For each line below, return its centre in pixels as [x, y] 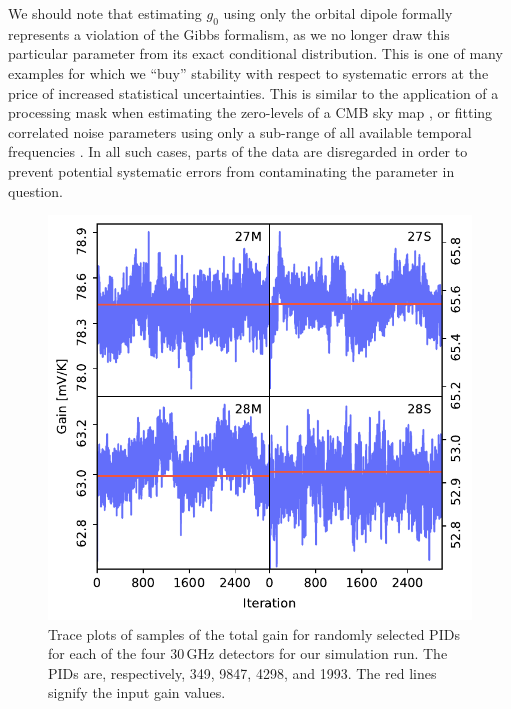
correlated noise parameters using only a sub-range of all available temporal [240, 131]
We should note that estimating [105, 13]
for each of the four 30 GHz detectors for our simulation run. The [248, 653]
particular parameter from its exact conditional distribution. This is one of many [255, 53]
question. [35, 190]
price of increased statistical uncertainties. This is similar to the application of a [253, 92]
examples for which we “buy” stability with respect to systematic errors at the [248, 72]
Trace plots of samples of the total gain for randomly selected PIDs [254, 633]
